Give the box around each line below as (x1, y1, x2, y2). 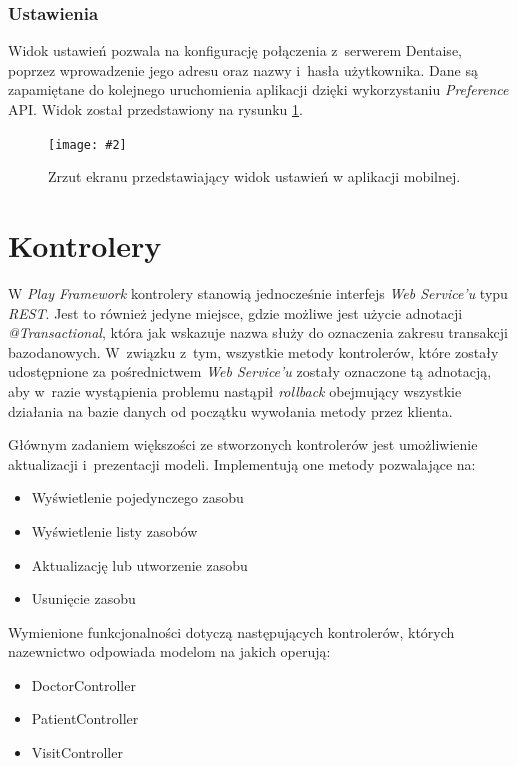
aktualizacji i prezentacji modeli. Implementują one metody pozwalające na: (8, 453, 476, 474)
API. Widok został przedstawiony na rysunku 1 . (8, 99, 303, 119)
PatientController (31, 708, 139, 729)
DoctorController (31, 674, 136, 695)
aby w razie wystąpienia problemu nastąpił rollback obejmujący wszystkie (8, 380, 462, 401)
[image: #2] (48, 137, 127, 152)
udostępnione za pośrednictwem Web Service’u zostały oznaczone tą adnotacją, (8, 361, 492, 382)
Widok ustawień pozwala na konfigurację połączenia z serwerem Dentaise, (8, 40, 462, 61)
